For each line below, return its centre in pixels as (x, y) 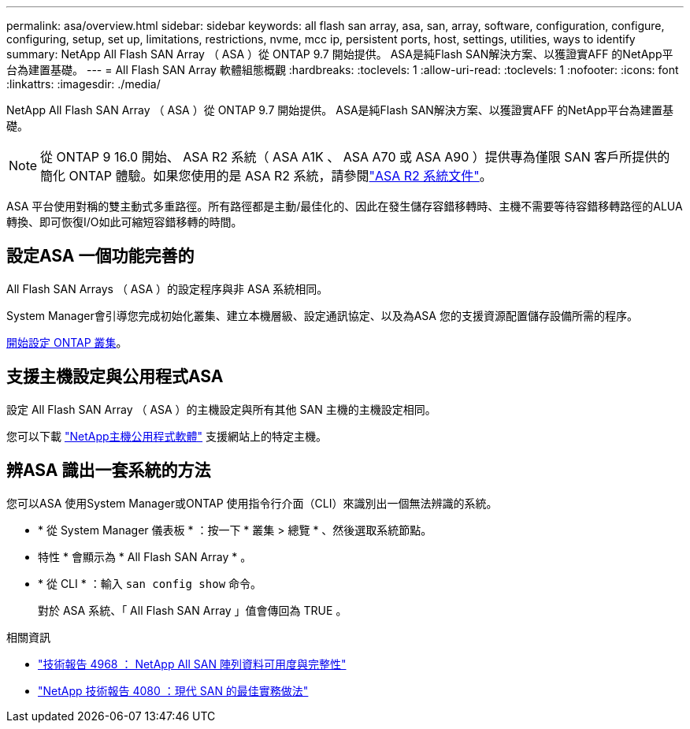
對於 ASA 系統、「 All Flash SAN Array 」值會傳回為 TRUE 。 (193, 610)
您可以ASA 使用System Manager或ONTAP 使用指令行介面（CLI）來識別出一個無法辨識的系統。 (252, 503)
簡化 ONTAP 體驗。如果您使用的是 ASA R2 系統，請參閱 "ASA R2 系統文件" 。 (266, 176)
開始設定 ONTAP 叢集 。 (67, 342)
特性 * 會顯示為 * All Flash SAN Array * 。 (145, 556)
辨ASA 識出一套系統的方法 (109, 471)
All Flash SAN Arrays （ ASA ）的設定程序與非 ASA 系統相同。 (167, 288)
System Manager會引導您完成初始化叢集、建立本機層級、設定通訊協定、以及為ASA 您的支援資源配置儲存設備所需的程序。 (322, 315)
